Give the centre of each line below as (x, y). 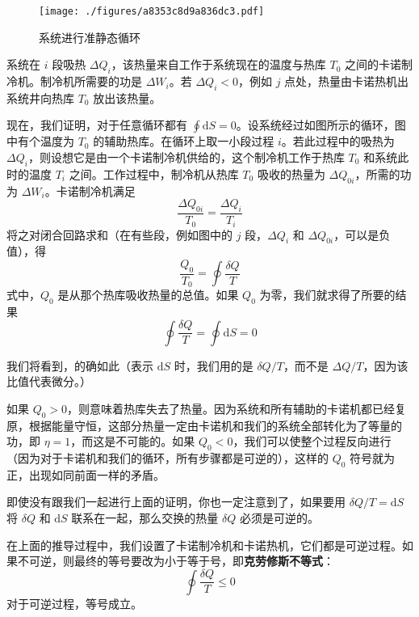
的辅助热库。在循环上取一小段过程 (184, 141)
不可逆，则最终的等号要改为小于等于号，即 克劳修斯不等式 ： (176, 561)
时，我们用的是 (214, 365)
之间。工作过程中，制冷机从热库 (154, 173)
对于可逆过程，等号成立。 (74, 603)
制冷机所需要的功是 (91, 81)
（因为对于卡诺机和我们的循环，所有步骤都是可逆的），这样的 (168, 457)
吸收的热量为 (291, 173)
